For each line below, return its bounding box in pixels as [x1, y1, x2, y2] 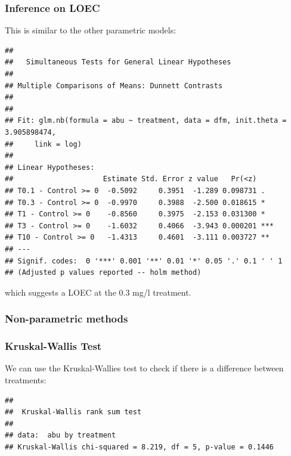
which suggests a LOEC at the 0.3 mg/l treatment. [5, 286, 191, 298]
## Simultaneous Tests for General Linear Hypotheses [5, 58, 231, 67]
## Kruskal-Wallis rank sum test [5, 408, 142, 417]
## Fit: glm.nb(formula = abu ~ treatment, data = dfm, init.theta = [5, 116, 287, 125]
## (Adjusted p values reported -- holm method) [5, 268, 202, 277]
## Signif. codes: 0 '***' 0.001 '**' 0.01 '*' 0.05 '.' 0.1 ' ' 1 [5, 256, 283, 265]
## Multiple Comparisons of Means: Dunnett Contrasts [5, 81, 223, 90]
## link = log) [5, 139, 82, 148]
